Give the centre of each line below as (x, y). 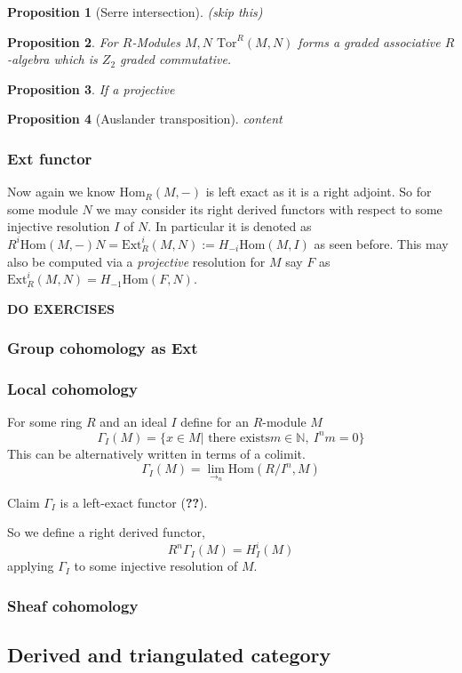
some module (43, 208)
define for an (215, 422)
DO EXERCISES (61, 308)
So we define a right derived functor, (106, 532)
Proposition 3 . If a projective (91, 88)
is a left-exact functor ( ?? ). (134, 502)
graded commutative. (176, 59)
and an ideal (133, 422)
